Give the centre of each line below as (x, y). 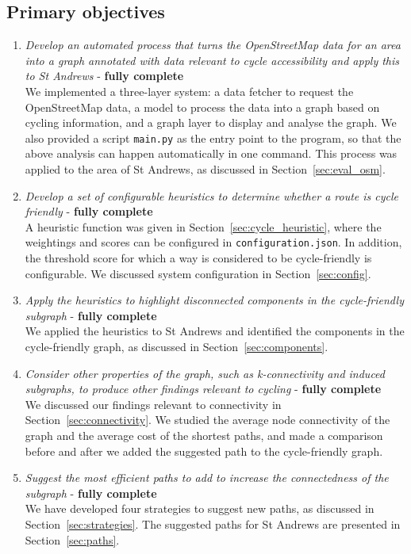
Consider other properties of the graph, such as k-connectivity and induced (205, 373)
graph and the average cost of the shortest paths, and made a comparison (204, 435)
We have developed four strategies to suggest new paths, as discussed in (200, 508)
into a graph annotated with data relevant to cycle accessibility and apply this (212, 60)
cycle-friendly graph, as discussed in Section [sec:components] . (177, 347)
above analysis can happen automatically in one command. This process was (211, 153)
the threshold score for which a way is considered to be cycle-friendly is (198, 258)
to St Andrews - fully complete (104, 76)
